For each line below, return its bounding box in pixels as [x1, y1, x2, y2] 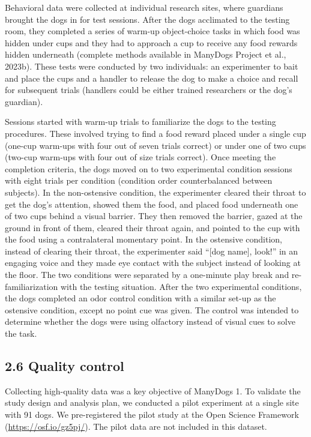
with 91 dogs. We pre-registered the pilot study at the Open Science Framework [5, 408, 299, 421]
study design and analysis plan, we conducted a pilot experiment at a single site [5, 396, 299, 409]
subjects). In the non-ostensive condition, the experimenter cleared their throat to [5, 185, 306, 198]
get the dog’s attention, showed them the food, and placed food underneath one [5, 197, 298, 210]
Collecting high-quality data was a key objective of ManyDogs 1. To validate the [5, 384, 301, 397]
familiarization [5, 280, 58, 292]
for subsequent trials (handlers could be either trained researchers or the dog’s [5, 83, 292, 96]
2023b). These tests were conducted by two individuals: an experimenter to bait [5, 59, 298, 72]
